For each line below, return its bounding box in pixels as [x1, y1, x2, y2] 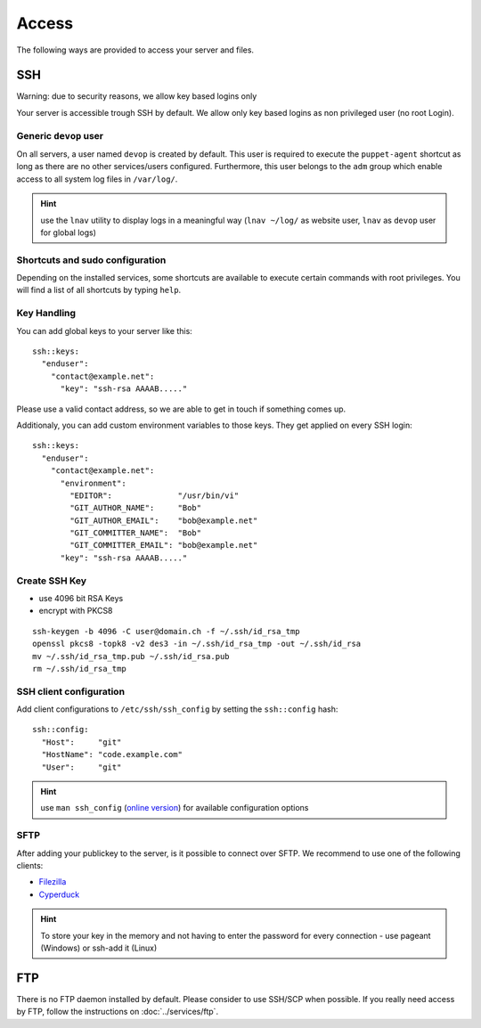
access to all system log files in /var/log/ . [16, 174, 178, 184]
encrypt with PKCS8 [38, 606, 113, 616]
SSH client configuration [16, 685, 125, 698]
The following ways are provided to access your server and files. [16, 45, 254, 55]
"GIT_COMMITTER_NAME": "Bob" [69, 528, 202, 538]
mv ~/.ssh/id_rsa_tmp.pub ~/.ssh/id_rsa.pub [32, 651, 231, 661]
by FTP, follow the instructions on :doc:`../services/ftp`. [16, 1007, 218, 1017]
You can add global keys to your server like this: [16, 325, 193, 336]
